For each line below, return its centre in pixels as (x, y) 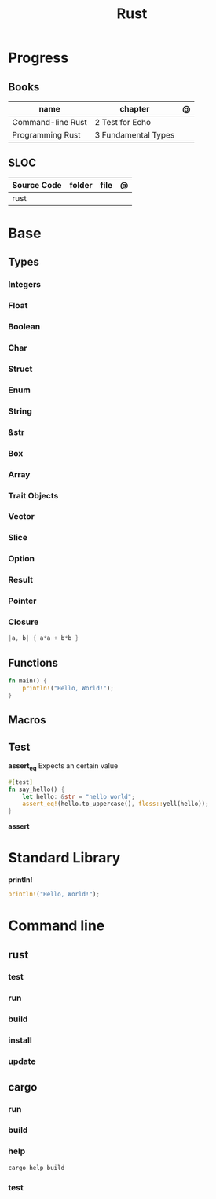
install (20, 1040)
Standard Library (64, 858)
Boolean (24, 327)
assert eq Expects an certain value (63, 766)
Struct (20, 369)
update (22, 1061)
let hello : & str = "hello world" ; (79, 796)
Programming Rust (46, 135)
